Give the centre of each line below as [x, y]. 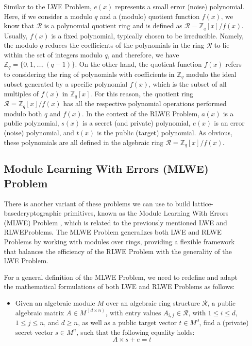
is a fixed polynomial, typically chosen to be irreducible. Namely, [147, 35]
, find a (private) [224, 322]
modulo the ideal [211, 74]
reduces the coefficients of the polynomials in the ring [125, 45]
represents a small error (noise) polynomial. [180, 6]
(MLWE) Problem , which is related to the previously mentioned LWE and [116, 222]
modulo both [23, 113]
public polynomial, [32, 123]
